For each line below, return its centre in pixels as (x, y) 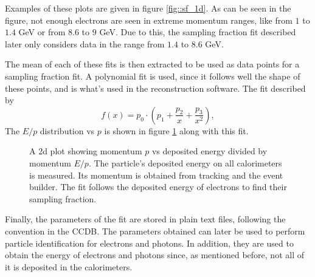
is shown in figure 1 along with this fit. (176, 130)
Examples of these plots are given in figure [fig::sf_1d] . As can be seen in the (148, 8)
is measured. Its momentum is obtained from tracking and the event (156, 175)
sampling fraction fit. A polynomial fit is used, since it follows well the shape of (153, 76)
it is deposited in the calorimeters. (69, 266)
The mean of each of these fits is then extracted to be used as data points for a (152, 64)
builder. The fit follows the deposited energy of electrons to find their (158, 187)
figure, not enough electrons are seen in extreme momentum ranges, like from (149, 20)
